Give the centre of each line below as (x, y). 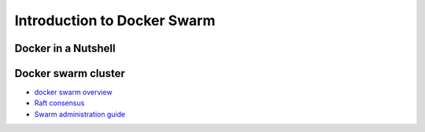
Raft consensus (59, 103)
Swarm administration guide (80, 114)
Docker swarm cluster (70, 73)
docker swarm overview (74, 92)
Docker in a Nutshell (65, 48)
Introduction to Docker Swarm (115, 20)
